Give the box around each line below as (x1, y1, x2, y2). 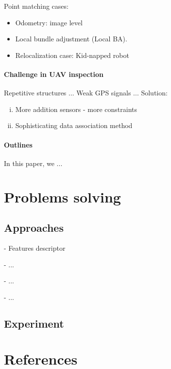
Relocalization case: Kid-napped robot (15, 50, 129, 60)
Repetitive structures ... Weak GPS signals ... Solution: (4, 88, 168, 98)
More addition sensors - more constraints (15, 104, 137, 114)
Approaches (4, 220, 64, 235)
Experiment (4, 315, 64, 331)
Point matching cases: (4, 1, 68, 11)
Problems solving (4, 186, 121, 206)
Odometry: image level (15, 17, 83, 27)
